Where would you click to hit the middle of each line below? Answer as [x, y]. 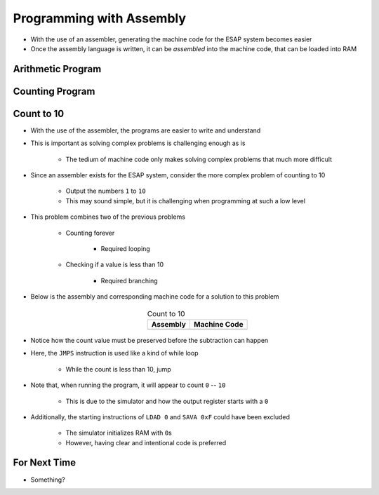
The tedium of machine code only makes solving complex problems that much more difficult [199, 159]
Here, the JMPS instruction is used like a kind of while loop [114, 353]
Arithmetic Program [57, 69]
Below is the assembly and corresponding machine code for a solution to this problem [155, 297]
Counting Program [54, 91]
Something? [48, 480]
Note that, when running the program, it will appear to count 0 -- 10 [128, 385]
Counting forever [90, 233]
